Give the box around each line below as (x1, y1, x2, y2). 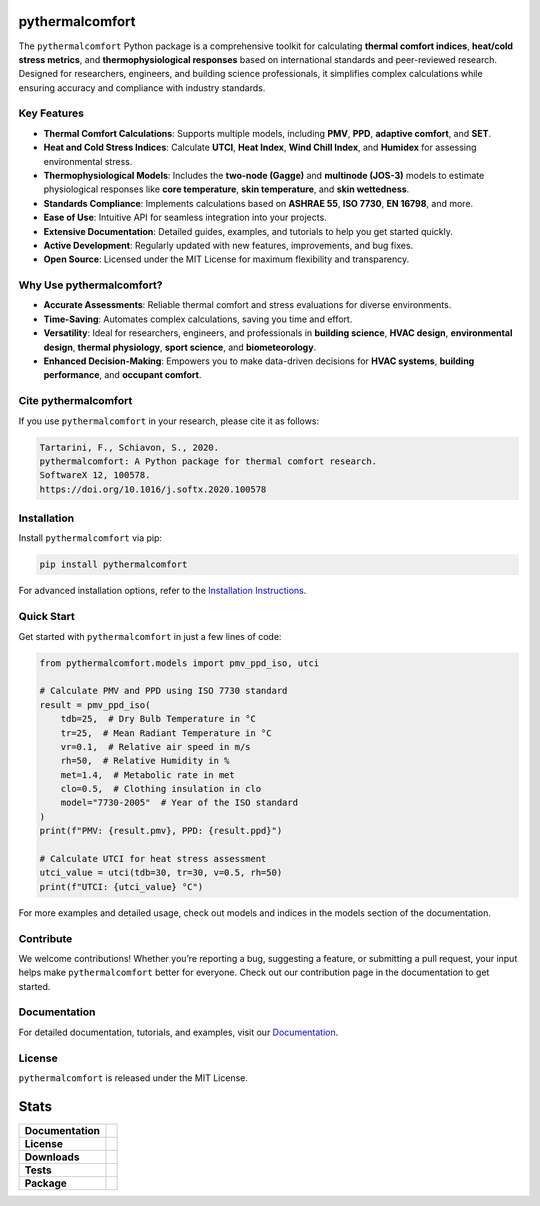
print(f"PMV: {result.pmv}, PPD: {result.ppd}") (39, 825, 283, 837)
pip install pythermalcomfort (39, 559, 188, 570)
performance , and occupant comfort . (43, 369, 202, 381)
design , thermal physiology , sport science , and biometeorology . (43, 341, 317, 353)
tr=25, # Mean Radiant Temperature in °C (60, 727, 272, 739)
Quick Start (18, 610, 75, 624)
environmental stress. (43, 155, 133, 167)
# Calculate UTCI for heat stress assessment (39, 853, 267, 865)
